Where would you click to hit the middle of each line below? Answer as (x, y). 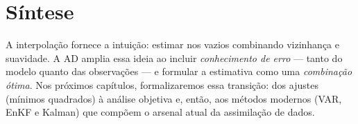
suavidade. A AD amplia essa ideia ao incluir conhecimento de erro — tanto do (174, 58)
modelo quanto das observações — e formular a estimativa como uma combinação (179, 71)
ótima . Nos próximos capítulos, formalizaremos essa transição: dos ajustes (162, 84)
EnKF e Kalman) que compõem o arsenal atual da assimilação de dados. (160, 112)
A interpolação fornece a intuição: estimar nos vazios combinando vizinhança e (172, 44)
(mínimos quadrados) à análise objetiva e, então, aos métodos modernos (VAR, (174, 98)
